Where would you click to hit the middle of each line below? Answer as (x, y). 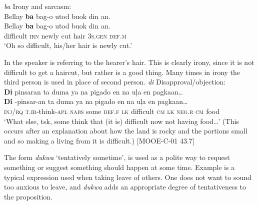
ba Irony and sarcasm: (38, 6)
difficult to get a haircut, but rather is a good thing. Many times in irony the (122, 72)
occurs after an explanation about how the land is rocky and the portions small (126, 131)
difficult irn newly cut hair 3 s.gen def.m (65, 35)
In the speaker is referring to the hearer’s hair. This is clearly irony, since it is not (129, 62)
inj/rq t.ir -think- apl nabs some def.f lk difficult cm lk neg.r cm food (112, 111)
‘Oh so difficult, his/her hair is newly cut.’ (68, 45)
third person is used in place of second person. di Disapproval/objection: (115, 82)
